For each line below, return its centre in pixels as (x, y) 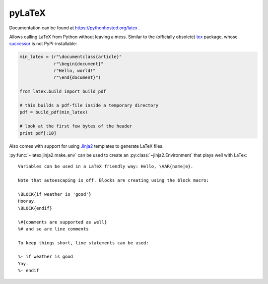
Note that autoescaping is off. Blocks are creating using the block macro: (114, 180)
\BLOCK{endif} (35, 208)
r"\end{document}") (77, 78)
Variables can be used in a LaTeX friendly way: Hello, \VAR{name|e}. (106, 167)
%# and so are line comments (53, 229)
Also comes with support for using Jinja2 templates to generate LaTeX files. (86, 146)
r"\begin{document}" (79, 64)
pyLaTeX (28, 13)
